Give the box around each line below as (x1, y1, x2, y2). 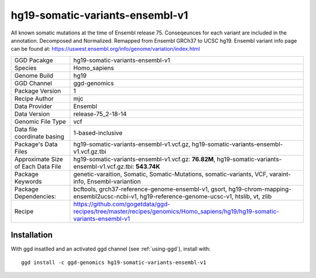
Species (14, 64, 37, 72)
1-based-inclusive (73, 128, 123, 137)
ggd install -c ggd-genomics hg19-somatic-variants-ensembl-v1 (21, 259, 207, 266)
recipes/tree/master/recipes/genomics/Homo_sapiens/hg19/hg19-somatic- (73, 207, 280, 216)
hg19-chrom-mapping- (228, 185, 292, 193)
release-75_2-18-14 (73, 110, 127, 118)
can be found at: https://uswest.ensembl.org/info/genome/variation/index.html (11, 46, 200, 53)
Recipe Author (14, 94, 54, 102)
